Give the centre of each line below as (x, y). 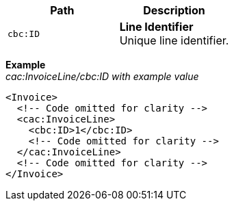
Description (174, 10)
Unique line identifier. (174, 40)
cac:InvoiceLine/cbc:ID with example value (102, 76)
